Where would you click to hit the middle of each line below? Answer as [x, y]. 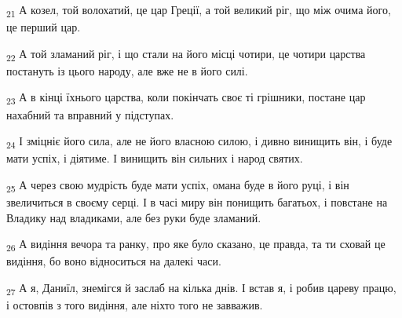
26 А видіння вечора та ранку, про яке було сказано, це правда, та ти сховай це [196, 245]
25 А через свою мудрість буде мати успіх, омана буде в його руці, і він [178, 185]
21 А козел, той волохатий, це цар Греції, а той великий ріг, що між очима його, [199, 11]
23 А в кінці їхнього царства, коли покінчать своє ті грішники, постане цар [186, 98]
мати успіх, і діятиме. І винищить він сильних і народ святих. [155, 158]
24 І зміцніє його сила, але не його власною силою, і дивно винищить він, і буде [199, 142]
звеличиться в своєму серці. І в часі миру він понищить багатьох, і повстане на [197, 202]
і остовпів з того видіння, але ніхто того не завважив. [135, 305]
